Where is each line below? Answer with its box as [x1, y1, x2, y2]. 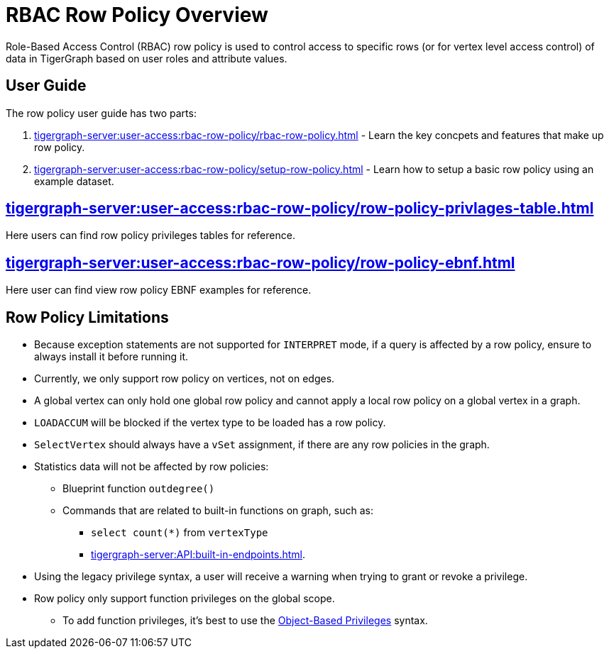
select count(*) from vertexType [91, 526, 268, 539]
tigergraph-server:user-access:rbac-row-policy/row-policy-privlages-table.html [6, 199, 594, 218]
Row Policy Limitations [6, 308, 169, 326]
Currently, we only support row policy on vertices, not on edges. [34, 372, 335, 385]
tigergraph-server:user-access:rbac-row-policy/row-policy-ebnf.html [6, 253, 515, 272]
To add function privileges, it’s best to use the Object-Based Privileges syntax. [62, 614, 428, 627]
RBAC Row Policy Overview [6, 3, 268, 27]
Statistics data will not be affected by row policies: [34, 460, 269, 473]
